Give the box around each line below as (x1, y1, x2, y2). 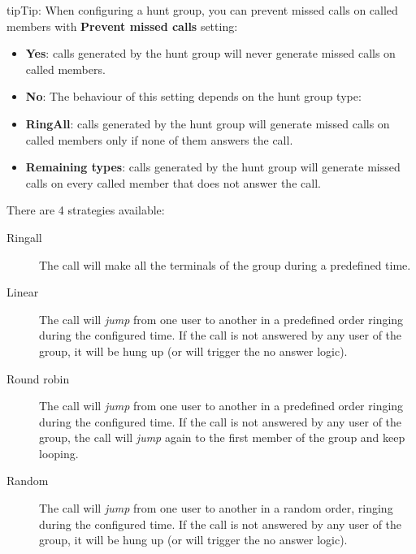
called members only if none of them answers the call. (25, 131, 293, 148)
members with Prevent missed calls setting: (6, 17, 238, 34)
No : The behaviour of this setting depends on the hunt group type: (25, 88, 362, 105)
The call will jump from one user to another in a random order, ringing (39, 500, 393, 517)
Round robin (6, 370, 70, 387)
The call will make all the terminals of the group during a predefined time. (39, 256, 411, 273)
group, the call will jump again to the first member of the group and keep (39, 429, 405, 446)
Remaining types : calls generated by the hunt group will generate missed (25, 158, 401, 175)
